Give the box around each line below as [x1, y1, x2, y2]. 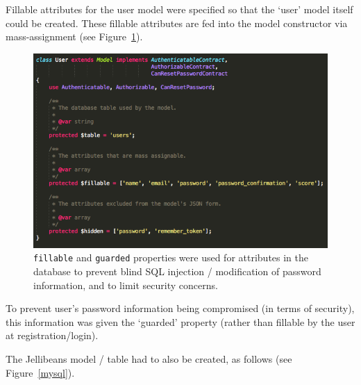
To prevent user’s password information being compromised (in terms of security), [6, 301, 355, 316]
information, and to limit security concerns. [33, 277, 218, 292]
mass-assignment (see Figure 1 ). [6, 29, 143, 44]
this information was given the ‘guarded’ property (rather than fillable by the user [6, 314, 355, 329]
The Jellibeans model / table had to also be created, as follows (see [6, 352, 292, 366]
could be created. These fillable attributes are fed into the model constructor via [6, 15, 348, 30]
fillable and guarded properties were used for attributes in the [33, 250, 309, 265]
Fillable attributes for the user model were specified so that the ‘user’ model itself [6, 2, 353, 16]
